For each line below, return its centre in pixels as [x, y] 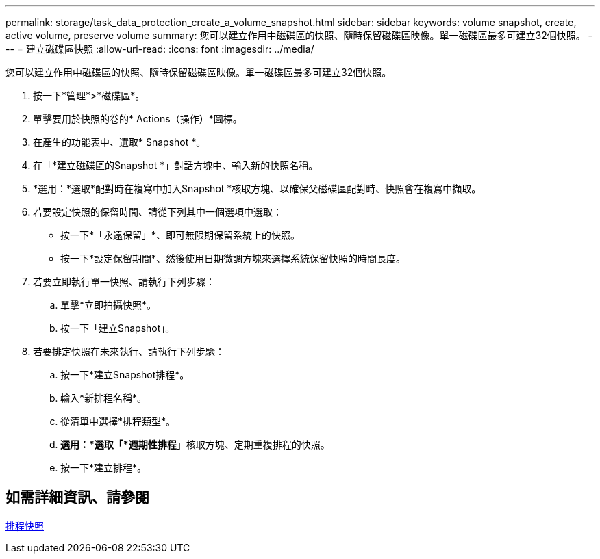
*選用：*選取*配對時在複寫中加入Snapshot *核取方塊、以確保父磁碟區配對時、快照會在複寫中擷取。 [257, 188]
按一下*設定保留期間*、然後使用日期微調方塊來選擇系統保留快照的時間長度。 [233, 258]
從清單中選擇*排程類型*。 [118, 421]
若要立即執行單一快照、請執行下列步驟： [124, 282]
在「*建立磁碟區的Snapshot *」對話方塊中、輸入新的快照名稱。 [176, 165]
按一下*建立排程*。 [104, 468]
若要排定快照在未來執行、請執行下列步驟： [129, 351]
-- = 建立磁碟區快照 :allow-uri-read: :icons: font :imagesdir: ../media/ [160, 49]
